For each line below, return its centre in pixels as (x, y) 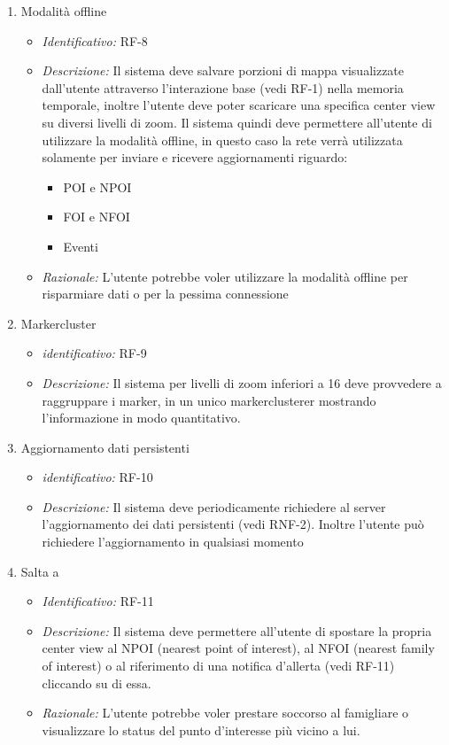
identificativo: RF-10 (97, 477)
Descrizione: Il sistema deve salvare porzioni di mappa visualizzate (223, 70)
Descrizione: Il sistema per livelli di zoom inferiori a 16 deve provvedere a (242, 382)
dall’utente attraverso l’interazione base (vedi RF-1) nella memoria (223, 87)
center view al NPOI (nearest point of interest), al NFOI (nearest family (238, 648)
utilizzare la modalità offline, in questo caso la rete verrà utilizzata (222, 140)
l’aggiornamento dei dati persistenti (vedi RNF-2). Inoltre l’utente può (233, 524)
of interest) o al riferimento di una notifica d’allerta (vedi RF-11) (218, 666)
